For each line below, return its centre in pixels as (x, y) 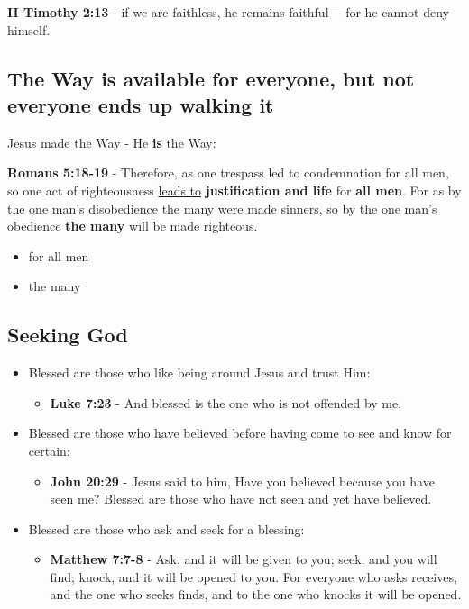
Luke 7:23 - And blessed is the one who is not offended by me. (226, 402)
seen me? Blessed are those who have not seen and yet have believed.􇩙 (242, 499)
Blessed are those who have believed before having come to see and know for (240, 433)
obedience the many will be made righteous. (133, 226)
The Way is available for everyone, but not (211, 78)
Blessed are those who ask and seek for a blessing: (166, 528)
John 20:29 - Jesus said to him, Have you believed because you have (242, 481)
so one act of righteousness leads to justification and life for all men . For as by (234, 190)
